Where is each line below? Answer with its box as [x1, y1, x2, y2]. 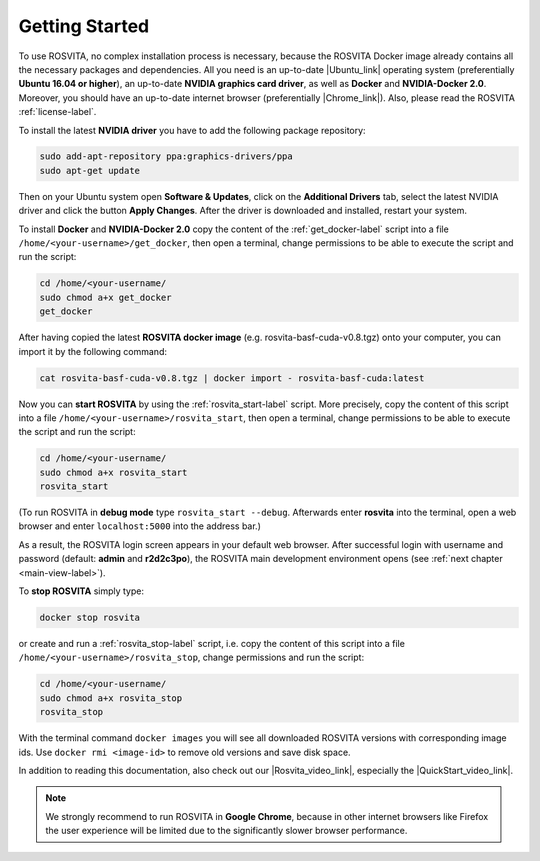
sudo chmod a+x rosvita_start [39, 466, 188, 478]
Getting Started [18, 15, 150, 37]
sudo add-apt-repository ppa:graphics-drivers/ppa [39, 151, 294, 162]
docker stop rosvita [39, 612, 140, 623]
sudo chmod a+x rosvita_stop [39, 692, 183, 704]
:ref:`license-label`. [18, 106, 97, 118]
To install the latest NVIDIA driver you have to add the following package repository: [18, 124, 366, 136]
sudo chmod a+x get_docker [39, 291, 172, 303]
